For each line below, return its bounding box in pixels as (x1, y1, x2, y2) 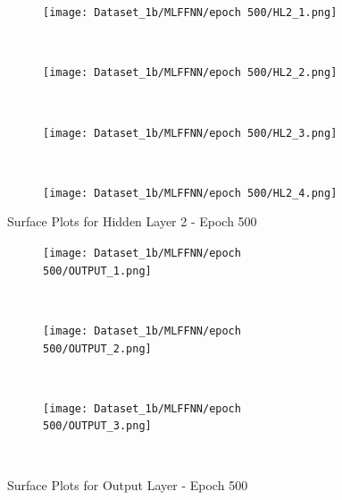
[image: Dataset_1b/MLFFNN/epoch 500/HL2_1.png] (43, 6, 338, 19)
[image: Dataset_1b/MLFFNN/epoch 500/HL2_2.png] (43, 66, 338, 80)
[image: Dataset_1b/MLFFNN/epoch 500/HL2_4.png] (43, 186, 338, 199)
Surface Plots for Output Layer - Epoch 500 (7, 475, 248, 494)
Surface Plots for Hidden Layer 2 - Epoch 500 (7, 212, 257, 231)
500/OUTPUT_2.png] (43, 342, 152, 355)
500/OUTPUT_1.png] (43, 264, 152, 277)
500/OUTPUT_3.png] (43, 419, 152, 433)
